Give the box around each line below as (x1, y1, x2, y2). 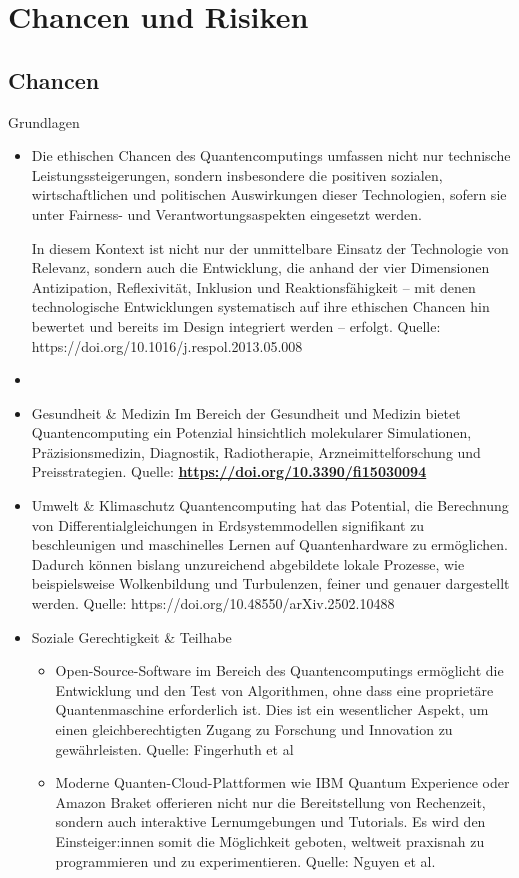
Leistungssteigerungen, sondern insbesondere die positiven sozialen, (31, 164, 443, 185)
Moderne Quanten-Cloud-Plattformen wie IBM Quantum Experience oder (55, 772, 510, 793)
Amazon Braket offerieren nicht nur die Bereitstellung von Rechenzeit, (55, 791, 486, 812)
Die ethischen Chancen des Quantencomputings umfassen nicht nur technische (31, 145, 511, 166)
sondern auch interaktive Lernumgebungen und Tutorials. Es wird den (55, 811, 486, 832)
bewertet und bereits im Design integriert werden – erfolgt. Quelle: (31, 315, 441, 336)
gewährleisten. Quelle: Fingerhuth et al (55, 738, 294, 759)
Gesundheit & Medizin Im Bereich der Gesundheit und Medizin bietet (31, 402, 461, 423)
